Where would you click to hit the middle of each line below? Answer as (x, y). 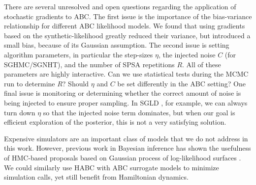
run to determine (30, 83)
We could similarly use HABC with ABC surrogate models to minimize (112, 167)
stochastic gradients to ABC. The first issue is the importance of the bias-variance (128, 16)
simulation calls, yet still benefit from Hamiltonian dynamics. (96, 177)
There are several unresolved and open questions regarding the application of (120, 6)
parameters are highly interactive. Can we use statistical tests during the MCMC (126, 74)
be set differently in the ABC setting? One (181, 83)
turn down (20, 112)
